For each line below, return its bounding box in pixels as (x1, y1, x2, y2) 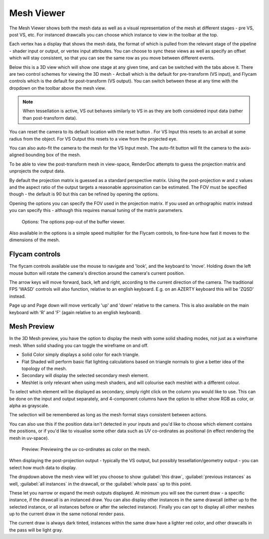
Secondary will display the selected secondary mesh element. (21, 372, 149, 378)
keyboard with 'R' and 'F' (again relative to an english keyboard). (9, 309, 142, 315)
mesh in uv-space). (9, 435, 49, 441)
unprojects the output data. (9, 168, 65, 174)
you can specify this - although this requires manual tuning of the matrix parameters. (9, 207, 184, 213)
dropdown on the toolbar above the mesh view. (9, 85, 106, 91)
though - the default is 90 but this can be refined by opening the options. (9, 191, 159, 197)
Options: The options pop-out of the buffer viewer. (21, 218, 126, 224)
